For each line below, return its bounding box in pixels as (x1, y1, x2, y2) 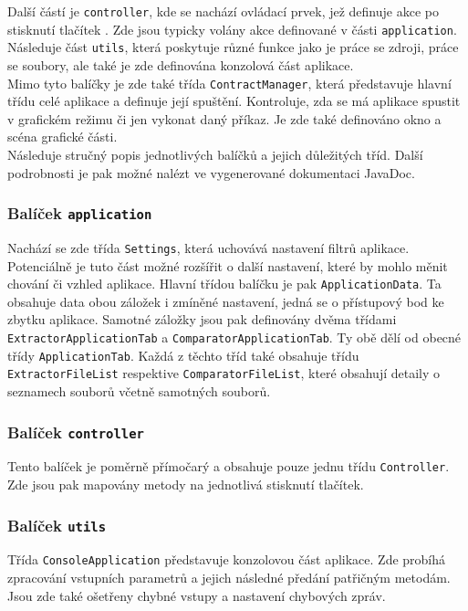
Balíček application (7, 202, 152, 225)
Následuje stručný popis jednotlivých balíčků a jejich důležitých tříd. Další (7, 145, 423, 163)
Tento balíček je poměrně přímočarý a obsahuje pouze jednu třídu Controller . (7, 457, 450, 476)
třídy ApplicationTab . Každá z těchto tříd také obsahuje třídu (7, 345, 359, 364)
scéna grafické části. (7, 127, 118, 146)
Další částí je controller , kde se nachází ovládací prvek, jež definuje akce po (7, 2, 439, 20)
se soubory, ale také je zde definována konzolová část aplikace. (7, 55, 354, 74)
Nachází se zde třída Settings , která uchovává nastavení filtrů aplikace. (7, 237, 410, 257)
